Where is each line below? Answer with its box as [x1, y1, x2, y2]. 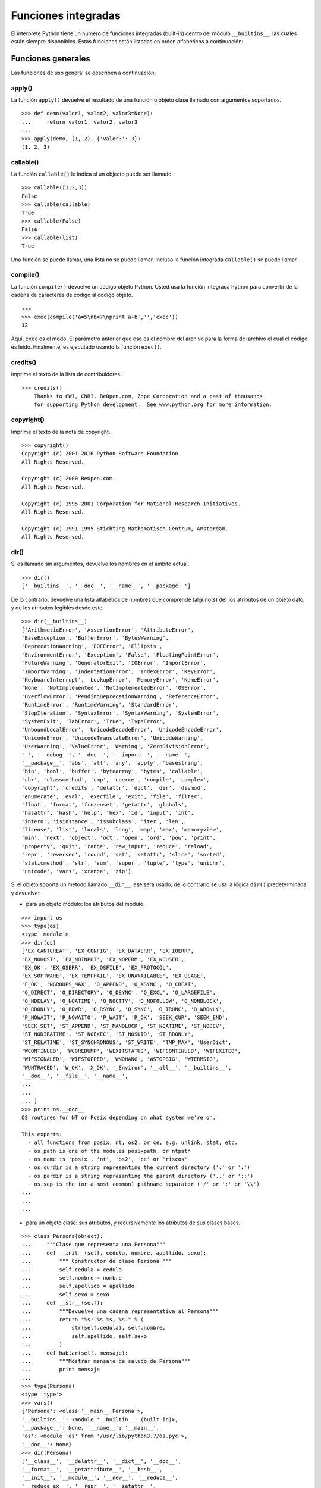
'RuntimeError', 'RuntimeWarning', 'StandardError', [21, 701, 178, 708]
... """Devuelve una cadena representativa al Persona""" [21, 1308, 219, 1315]
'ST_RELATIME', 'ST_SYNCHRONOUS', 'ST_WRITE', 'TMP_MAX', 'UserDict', [21, 1039, 232, 1046]
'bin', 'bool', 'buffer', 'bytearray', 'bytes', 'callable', [21, 768, 203, 775]
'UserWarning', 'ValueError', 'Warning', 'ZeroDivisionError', [21, 743, 210, 750]
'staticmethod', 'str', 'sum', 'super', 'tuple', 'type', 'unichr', [21, 859, 225, 866]
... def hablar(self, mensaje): [21, 1349, 128, 1356]
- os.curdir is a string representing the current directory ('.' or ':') [27, 1164, 251, 1171]
